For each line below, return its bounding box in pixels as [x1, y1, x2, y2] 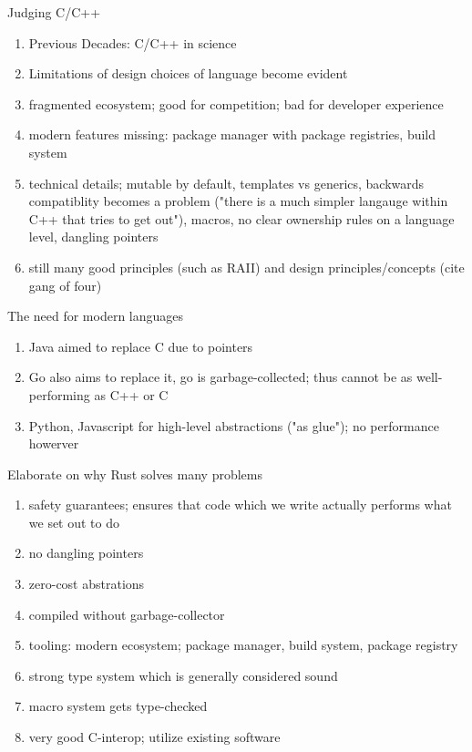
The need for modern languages [7, 306, 184, 325]
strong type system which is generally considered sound [28, 665, 338, 685]
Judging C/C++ [7, 3, 101, 21]
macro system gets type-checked [28, 696, 208, 716]
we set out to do [28, 512, 120, 531]
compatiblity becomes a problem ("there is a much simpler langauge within [28, 191, 448, 211]
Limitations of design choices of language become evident [28, 64, 348, 83]
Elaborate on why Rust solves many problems [7, 464, 262, 483]
